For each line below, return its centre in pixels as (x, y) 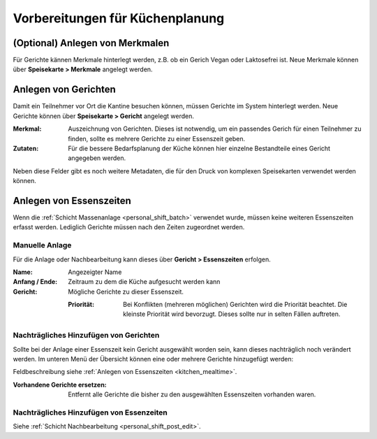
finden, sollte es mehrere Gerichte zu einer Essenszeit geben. (157, 138)
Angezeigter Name (95, 272)
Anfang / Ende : (35, 282)
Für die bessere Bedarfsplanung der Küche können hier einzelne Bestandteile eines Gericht (199, 148)
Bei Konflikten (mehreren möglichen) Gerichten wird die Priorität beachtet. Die (235, 305)
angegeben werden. (97, 158)
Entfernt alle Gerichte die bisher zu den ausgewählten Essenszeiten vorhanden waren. (192, 394)
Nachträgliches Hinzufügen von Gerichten (86, 336)
